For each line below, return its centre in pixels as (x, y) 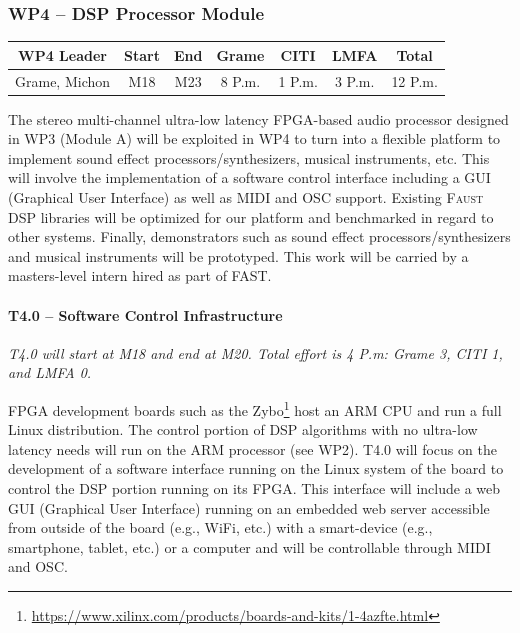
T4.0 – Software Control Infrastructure (145, 314)
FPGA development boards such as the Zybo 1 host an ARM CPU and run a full (255, 408)
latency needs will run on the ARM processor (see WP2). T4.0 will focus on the (252, 448)
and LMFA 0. (50, 372)
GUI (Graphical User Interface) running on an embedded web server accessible (249, 507)
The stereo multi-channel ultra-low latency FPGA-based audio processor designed (258, 118)
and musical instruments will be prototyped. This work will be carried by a (238, 255)
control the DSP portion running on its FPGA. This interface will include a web (254, 488)
